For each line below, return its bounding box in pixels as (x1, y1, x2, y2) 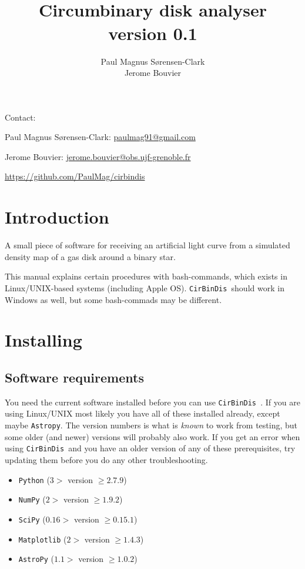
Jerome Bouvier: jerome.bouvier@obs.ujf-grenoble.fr (5, 150, 191, 162)
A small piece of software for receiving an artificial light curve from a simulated (5, 239, 290, 251)
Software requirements (5, 368, 144, 386)
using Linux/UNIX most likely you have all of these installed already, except (5, 407, 280, 420)
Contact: (5, 111, 36, 123)
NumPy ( (18, 493, 46, 505)
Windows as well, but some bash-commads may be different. (5, 293, 222, 305)
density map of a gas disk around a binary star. (5, 250, 176, 262)
